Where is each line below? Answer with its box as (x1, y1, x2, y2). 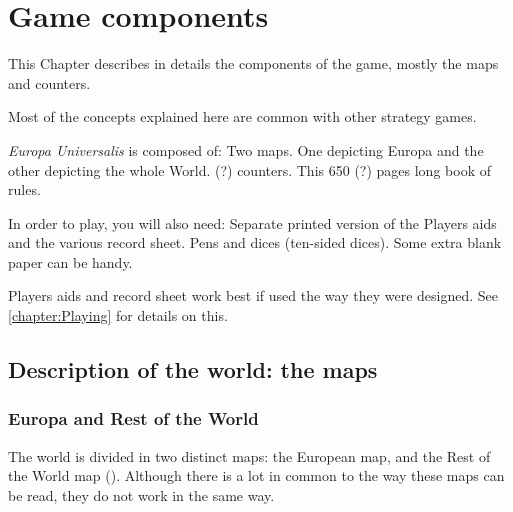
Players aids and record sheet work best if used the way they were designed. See (8, 285, 499, 306)
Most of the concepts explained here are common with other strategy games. (8, 106, 477, 127)
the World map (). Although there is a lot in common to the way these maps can (8, 465, 505, 486)
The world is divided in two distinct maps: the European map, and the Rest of (8, 445, 491, 466)
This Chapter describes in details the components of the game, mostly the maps (8, 53, 499, 74)
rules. (8, 179, 41, 200)
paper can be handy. (8, 251, 133, 272)
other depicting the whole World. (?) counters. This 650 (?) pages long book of (8, 159, 491, 180)
